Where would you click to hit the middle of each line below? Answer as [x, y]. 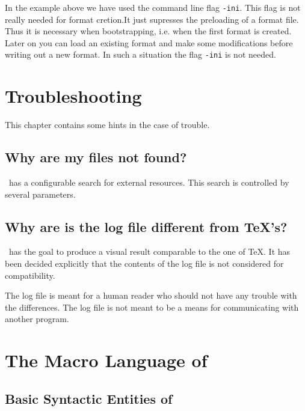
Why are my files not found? [96, 157]
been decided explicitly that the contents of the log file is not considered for [144, 263]
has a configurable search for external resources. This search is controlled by [149, 182]
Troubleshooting [73, 96]
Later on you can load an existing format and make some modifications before [149, 42]
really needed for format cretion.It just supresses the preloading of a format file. [152, 19]
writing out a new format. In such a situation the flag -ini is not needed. [140, 54]
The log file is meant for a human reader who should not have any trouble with [151, 295]
